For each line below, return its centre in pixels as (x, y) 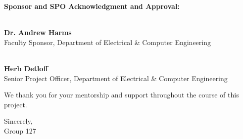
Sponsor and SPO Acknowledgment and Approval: (92, 6)
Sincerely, (18, 121)
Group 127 (20, 130)
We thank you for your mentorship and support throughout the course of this (121, 95)
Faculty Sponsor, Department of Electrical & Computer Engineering (107, 42)
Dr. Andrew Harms (38, 32)
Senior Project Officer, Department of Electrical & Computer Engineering (116, 78)
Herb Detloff (26, 68)
